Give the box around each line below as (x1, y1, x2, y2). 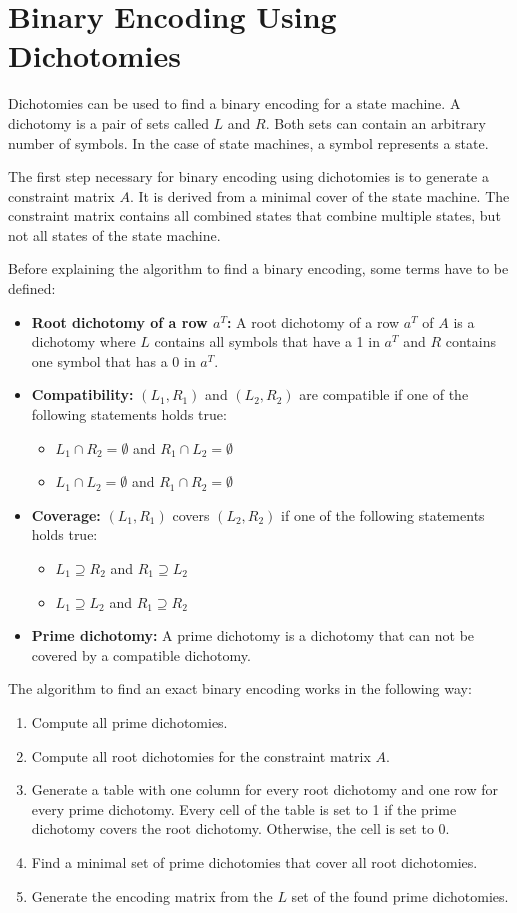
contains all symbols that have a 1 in (154, 331, 380, 352)
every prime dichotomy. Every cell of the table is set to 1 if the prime (31, 798, 457, 819)
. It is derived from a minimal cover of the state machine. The (129, 185, 510, 206)
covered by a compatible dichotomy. (31, 644, 251, 665)
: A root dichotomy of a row (226, 311, 400, 332)
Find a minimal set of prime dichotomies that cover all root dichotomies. (31, 851, 478, 872)
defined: (8, 278, 56, 299)
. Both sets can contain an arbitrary (265, 112, 486, 133)
